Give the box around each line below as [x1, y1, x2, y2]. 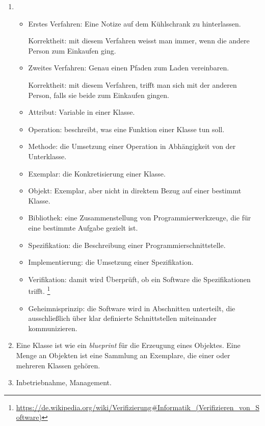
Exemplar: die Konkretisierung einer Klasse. [28, 168, 166, 179]
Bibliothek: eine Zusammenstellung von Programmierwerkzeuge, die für [28, 212, 251, 223]
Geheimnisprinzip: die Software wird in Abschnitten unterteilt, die [28, 303, 235, 313]
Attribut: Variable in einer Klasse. [28, 107, 135, 117]
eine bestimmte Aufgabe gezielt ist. [28, 222, 138, 233]
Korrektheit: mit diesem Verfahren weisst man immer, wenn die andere [28, 35, 250, 46]
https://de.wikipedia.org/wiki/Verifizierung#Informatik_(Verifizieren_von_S [16, 402, 259, 412]
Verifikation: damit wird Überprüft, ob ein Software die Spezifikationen [28, 273, 251, 284]
